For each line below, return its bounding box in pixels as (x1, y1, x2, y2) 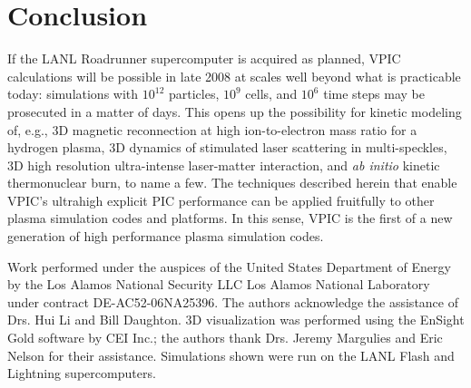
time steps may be (323, 84, 425, 103)
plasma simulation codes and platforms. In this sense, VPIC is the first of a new (7, 209, 453, 228)
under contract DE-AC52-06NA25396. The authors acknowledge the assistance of (7, 292, 458, 311)
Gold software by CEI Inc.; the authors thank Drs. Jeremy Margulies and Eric (7, 328, 443, 347)
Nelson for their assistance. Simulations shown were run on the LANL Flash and (7, 345, 455, 364)
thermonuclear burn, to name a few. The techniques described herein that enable (7, 173, 457, 192)
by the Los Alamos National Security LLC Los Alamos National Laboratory (7, 275, 430, 294)
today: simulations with (7, 84, 139, 103)
